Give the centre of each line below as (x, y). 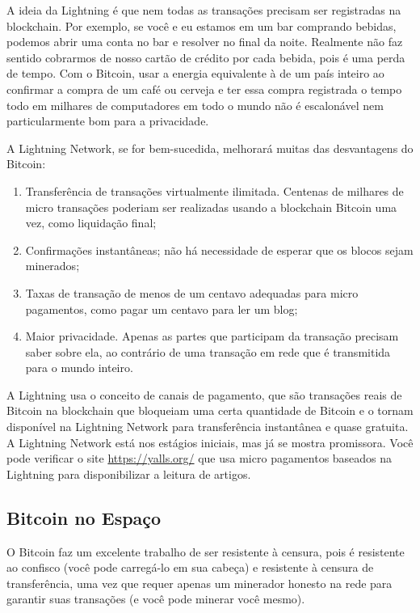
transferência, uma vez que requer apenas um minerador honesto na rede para (199, 583)
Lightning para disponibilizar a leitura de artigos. (129, 473)
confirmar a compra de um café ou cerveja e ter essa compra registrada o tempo (204, 89)
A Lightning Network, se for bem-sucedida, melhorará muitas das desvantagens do (210, 148)
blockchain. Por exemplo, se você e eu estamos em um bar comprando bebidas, (202, 25)
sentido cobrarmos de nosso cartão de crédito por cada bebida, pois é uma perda (206, 57)
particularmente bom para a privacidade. (108, 121)
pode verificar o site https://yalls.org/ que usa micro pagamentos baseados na (199, 458)
